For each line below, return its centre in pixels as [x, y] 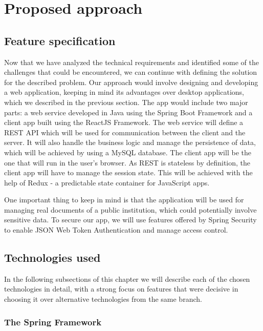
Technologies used [52, 257]
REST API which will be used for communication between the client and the [125, 132]
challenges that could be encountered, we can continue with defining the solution [131, 72]
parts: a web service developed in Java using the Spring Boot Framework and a [128, 112]
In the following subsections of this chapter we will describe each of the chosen [127, 278]
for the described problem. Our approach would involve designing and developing [131, 82]
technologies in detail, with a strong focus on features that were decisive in [121, 289]
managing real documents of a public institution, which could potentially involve [130, 209]
